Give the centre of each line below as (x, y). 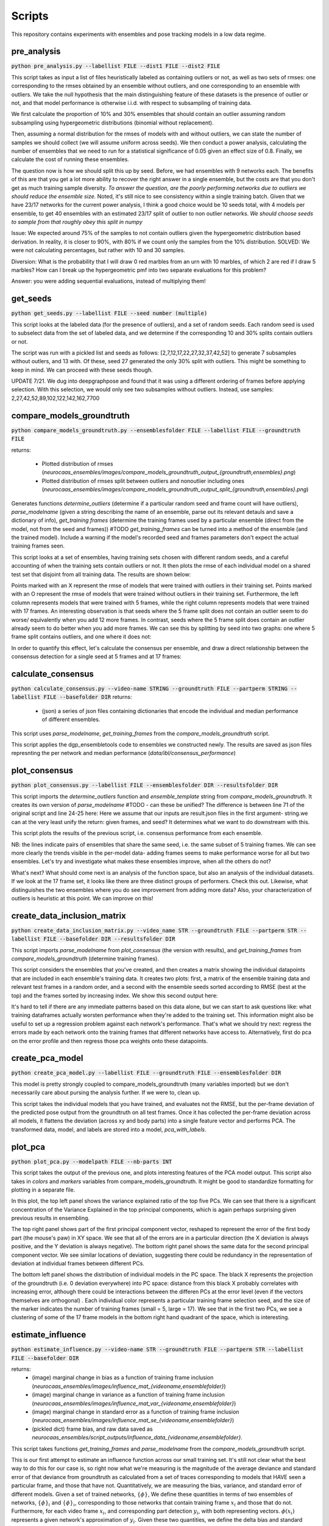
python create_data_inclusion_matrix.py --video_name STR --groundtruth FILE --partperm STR (154, 930)
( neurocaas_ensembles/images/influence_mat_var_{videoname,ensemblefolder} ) (134, 1403)
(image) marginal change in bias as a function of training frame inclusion (123, 1378)
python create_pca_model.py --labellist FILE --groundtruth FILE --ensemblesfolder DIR (146, 1073)
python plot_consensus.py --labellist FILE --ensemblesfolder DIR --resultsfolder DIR (145, 785)
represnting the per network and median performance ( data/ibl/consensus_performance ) (123, 753)
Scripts (30, 16)
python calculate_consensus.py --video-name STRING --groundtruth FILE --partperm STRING (149, 689)
